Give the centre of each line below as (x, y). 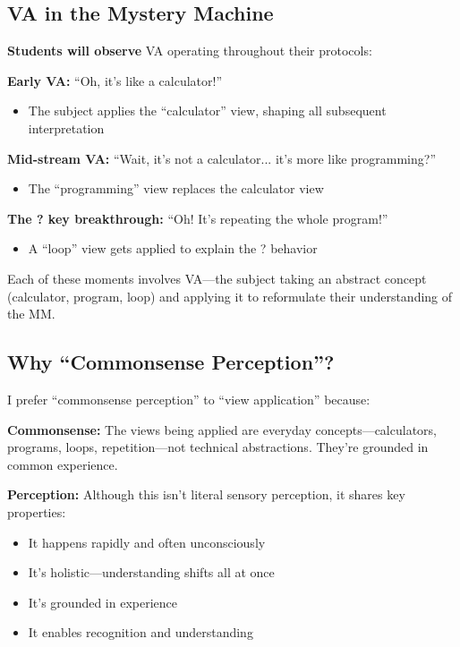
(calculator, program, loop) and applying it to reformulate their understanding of (230, 296)
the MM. (31, 314)
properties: (37, 511)
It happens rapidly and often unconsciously (147, 542)
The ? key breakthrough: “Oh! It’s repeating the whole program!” (198, 218)
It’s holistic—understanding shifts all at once (151, 572)
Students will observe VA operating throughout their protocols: (190, 51)
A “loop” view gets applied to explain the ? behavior (173, 248)
